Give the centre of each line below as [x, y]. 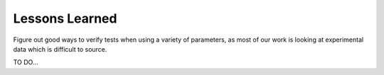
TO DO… [26, 62]
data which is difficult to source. [60, 49]
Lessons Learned [65, 18]
